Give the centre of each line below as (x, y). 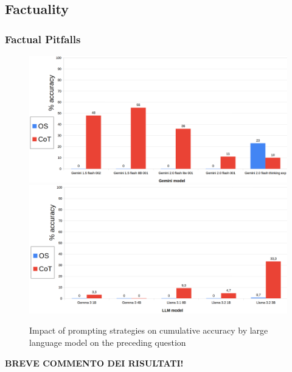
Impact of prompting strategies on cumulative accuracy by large (149, 330)
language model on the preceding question (108, 342)
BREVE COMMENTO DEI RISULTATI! (94, 363)
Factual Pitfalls (43, 39)
